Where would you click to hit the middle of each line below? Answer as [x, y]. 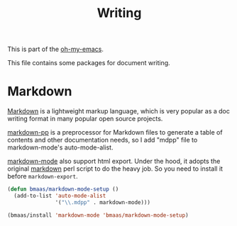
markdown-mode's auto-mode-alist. [60, 147]
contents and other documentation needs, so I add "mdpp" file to [103, 140]
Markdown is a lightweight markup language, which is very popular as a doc [119, 111]
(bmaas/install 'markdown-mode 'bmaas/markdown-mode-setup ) [98, 215]
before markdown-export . [43, 176]
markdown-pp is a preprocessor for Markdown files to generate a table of [115, 132]
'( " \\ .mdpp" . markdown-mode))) [103, 202]
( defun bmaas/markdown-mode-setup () [63, 189]
